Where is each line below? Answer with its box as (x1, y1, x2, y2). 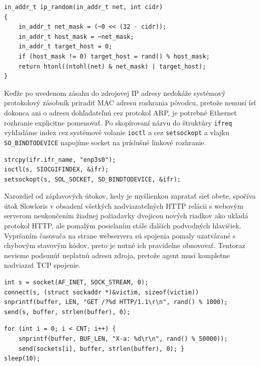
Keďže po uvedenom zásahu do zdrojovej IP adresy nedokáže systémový (4, 87, 226, 98)
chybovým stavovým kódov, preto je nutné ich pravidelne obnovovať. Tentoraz (4, 240, 245, 251)
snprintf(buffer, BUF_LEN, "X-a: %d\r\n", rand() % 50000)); (18, 335, 228, 342)
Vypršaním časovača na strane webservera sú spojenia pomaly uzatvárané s (4, 230, 236, 240)
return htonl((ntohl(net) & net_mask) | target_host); (18, 63, 206, 70)
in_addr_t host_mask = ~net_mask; (18, 33, 134, 40)
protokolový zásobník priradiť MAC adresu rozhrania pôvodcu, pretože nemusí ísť (4, 97, 256, 108)
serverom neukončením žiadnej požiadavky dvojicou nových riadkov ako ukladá (4, 210, 248, 221)
